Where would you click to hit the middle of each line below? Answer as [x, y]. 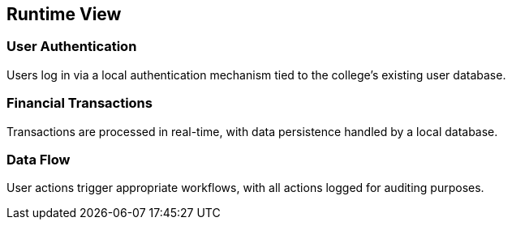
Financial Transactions [80, 103]
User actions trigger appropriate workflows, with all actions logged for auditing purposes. [245, 188]
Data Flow [39, 159]
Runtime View [64, 14]
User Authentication [72, 47]
